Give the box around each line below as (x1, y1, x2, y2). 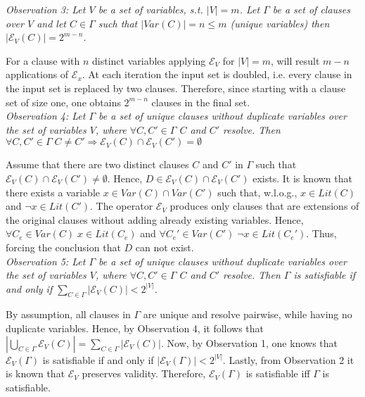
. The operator (89, 198, 153, 213)
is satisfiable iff (245, 366, 310, 381)
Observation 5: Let (6, 253, 86, 268)
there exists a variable (6, 184, 100, 199)
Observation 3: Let (6, 2, 86, 16)
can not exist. (135, 239, 194, 254)
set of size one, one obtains (6, 94, 121, 109)
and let (37, 15, 67, 30)
